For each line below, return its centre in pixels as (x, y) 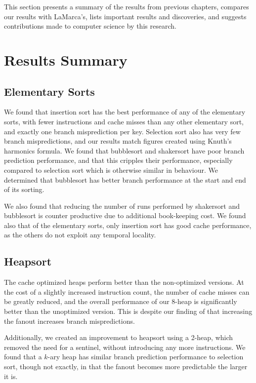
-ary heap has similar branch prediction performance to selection (146, 357)
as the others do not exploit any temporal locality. (80, 235)
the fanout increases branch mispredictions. (69, 321)
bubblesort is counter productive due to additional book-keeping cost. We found (125, 215)
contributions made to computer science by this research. (90, 26)
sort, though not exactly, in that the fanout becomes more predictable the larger (126, 366)
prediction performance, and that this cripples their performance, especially (118, 160)
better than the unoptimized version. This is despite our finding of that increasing (128, 311)
